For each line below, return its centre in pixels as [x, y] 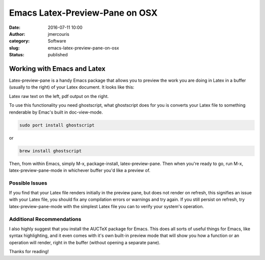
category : [19, 41]
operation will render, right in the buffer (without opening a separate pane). [85, 242]
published [58, 55]
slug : [14, 48]
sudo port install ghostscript [57, 125]
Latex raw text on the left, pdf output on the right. [59, 96]
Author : [17, 34]
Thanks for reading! [29, 252]
